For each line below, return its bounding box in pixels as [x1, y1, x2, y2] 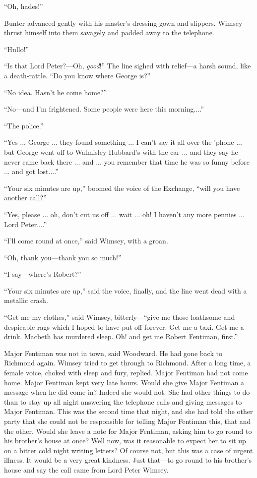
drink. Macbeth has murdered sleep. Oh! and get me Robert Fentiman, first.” [4, 331, 238, 342]
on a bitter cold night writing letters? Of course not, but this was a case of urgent [4, 445, 253, 455]
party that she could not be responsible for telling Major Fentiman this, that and [4, 416, 251, 426]
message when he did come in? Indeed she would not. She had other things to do [4, 387, 250, 397]
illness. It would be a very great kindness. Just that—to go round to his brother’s [4, 455, 252, 465]
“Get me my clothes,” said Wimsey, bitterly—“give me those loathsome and [4, 312, 235, 322]
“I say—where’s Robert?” [4, 269, 81, 279]
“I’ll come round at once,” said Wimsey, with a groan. [4, 236, 168, 246]
